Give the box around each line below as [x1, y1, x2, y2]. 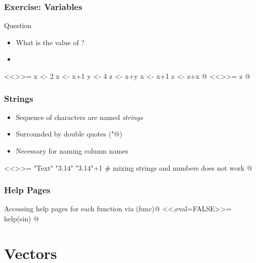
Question [4, 20, 32, 31]
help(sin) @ [4, 213, 39, 223]
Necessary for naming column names [16, 146, 128, 156]
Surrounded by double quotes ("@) [16, 128, 122, 139]
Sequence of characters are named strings [16, 111, 143, 122]
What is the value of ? [16, 37, 84, 47]
